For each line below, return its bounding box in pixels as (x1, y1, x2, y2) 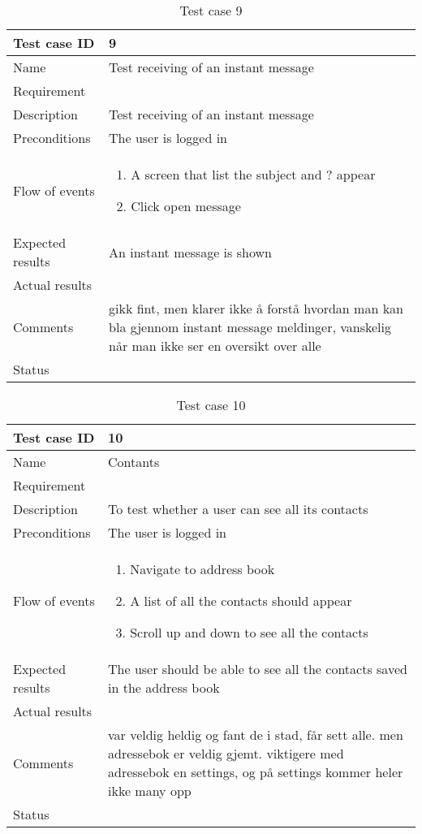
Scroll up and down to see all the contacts (130, 623, 368, 642)
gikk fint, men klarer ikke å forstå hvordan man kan (109, 299, 403, 318)
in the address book (108, 678, 220, 697)
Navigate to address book (130, 560, 275, 578)
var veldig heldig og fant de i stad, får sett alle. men (108, 725, 403, 744)
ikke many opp (108, 781, 192, 800)
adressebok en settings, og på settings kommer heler (108, 763, 403, 781)
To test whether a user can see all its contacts (108, 499, 368, 518)
